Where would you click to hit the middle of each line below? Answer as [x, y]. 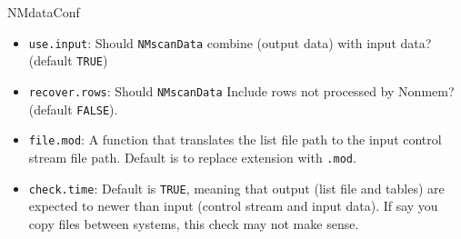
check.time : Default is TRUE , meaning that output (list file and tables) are [236, 188]
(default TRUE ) [68, 60]
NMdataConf [44, 12]
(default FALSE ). [73, 109]
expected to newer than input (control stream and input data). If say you [233, 206]
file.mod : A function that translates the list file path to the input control [235, 139]
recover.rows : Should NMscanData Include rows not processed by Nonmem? [241, 90]
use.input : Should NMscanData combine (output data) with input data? [230, 42]
